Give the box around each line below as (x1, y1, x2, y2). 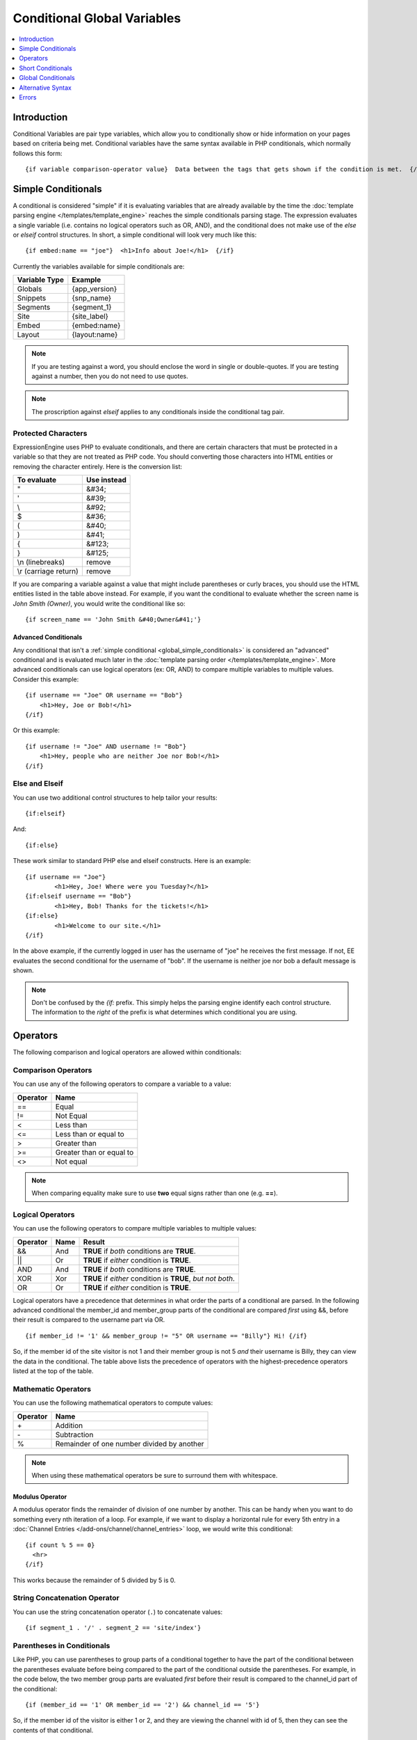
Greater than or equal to (55, 1147, 134, 1157)
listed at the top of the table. (13, 1367, 94, 1375)
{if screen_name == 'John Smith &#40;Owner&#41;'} (25, 616, 202, 624)
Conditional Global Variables (13, 10, 181, 26)
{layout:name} (72, 330, 118, 340)
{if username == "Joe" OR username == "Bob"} (25, 691, 183, 699)
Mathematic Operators (13, 1384, 92, 1393)
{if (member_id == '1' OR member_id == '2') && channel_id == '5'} (25, 1700, 260, 1709)
